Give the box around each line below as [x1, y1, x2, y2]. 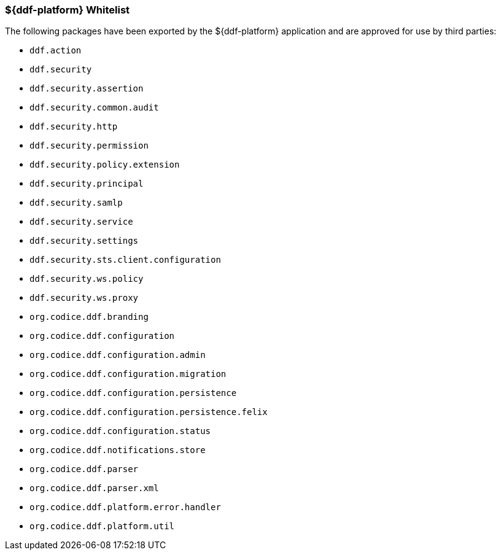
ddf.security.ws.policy [29, 274, 144, 284]
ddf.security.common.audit [29, 103, 159, 113]
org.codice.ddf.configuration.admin [29, 350, 206, 360]
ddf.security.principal [29, 179, 144, 189]
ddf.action [29, 45, 82, 56]
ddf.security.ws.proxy [29, 293, 139, 303]
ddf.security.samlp [29, 198, 123, 208]
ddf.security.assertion [29, 83, 144, 94]
